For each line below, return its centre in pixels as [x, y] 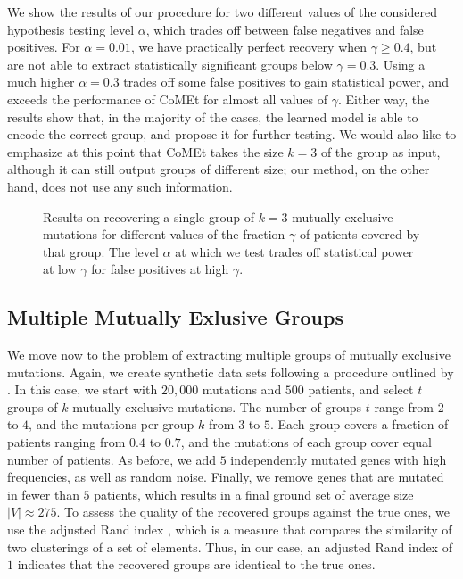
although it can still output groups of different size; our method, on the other [219, 169]
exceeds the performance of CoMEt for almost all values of [168, 99]
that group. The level [101, 251]
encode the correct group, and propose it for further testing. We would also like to [232, 134]
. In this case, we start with [83, 389]
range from [404, 406]
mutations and [242, 389]
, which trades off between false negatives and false [285, 29]
